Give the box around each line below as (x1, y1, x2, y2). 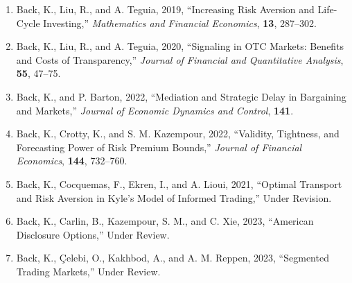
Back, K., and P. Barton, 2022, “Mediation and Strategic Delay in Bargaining (16, 89, 346, 103)
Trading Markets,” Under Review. (16, 264, 161, 278)
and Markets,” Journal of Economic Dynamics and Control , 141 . (16, 103, 294, 117)
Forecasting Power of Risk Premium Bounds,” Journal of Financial (16, 139, 302, 154)
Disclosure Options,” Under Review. (16, 227, 170, 241)
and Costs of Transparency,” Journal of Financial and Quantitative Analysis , (16, 52, 344, 67)
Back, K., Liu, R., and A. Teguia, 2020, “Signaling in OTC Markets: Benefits (16, 39, 344, 53)
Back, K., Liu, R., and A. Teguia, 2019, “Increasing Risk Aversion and (16, 2, 315, 16)
